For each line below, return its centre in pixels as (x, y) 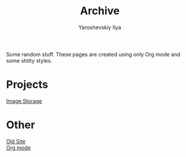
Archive (100, 11)
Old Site (16, 141)
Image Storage (24, 101)
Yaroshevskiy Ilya (100, 27)
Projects (27, 85)
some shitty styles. (29, 60)
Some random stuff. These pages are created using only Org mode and (93, 54)
